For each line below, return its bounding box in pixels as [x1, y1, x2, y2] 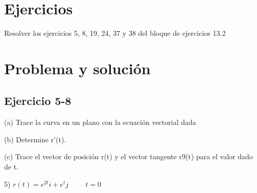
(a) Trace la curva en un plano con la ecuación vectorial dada [4, 117, 196, 127]
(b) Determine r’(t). [4, 134, 66, 144]
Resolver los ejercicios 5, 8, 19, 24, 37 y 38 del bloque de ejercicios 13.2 [4, 28, 226, 38]
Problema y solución [4, 57, 151, 78]
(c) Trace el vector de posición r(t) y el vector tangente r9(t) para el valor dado [4, 151, 253, 162]
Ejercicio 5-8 [4, 93, 72, 109]
